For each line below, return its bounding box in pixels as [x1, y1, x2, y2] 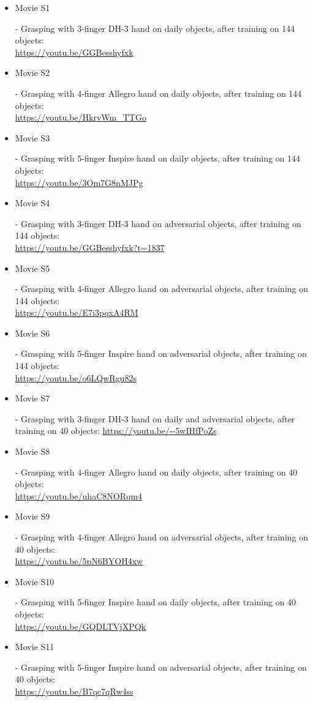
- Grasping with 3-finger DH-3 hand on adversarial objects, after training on [15, 217, 301, 230]
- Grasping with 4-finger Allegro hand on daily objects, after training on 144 [15, 86, 302, 99]
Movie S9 [15, 510, 50, 523]
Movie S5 [15, 261, 50, 274]
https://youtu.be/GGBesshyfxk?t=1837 [15, 241, 165, 253]
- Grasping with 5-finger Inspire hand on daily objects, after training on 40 [15, 596, 296, 608]
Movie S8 [15, 445, 50, 458]
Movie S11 [15, 640, 55, 653]
